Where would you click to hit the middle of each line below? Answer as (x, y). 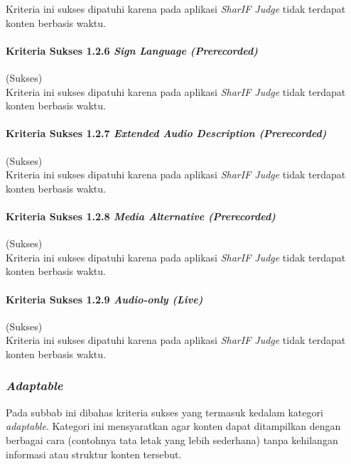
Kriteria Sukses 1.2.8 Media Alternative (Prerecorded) (141, 216)
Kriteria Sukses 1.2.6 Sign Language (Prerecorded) (132, 50)
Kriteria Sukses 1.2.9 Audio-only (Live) (104, 299)
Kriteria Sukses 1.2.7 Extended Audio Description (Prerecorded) (166, 133)
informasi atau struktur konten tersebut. (94, 454)
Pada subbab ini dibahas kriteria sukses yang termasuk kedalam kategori (164, 412)
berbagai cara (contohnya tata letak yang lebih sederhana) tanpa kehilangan (172, 439)
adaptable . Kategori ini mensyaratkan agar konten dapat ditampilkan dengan (173, 426)
